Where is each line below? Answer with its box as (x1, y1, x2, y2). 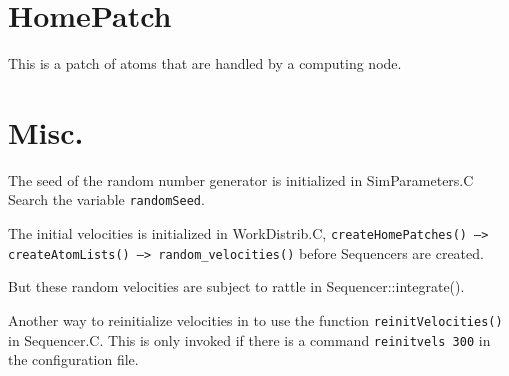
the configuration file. (8, 349, 139, 370)
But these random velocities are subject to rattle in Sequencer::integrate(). (8, 276, 465, 297)
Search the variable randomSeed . (8, 189, 205, 210)
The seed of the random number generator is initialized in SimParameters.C (8, 169, 474, 190)
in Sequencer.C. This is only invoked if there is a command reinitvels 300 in (8, 329, 491, 350)
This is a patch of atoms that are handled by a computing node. (8, 53, 402, 74)
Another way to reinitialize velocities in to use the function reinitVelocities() (8, 310, 503, 330)
